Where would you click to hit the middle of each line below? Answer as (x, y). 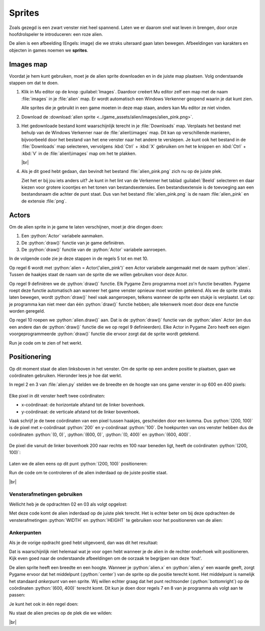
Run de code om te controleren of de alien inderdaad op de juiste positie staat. (88, 473)
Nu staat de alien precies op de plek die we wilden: (61, 613)
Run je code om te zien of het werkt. (46, 343)
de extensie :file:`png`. (44, 201)
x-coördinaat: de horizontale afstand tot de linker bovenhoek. (83, 405)
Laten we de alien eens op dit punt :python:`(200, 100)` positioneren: (78, 463)
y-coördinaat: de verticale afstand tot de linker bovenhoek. (80, 412)
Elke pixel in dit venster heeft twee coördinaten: (57, 396)
